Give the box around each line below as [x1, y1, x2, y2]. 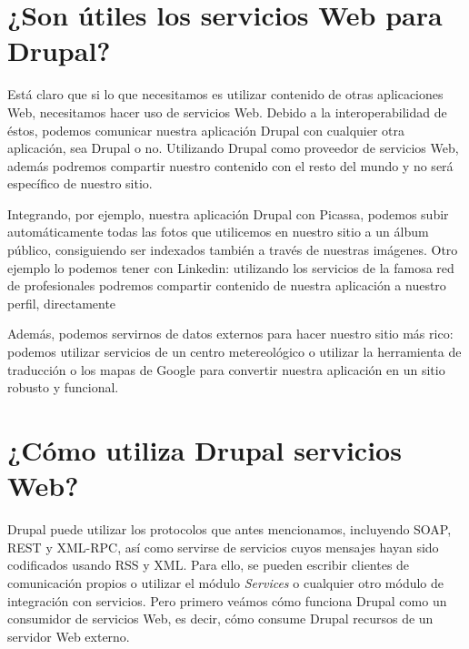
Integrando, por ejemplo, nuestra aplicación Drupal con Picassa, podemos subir [7, 204, 449, 223]
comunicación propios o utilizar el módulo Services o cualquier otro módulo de [7, 573, 444, 592]
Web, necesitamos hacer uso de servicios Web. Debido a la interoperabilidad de [7, 102, 447, 121]
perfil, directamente [7, 293, 116, 312]
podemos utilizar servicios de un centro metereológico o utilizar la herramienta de [7, 342, 462, 361]
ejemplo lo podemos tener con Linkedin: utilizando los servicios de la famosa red [7, 258, 454, 277]
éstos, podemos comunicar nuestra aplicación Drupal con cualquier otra [7, 120, 405, 139]
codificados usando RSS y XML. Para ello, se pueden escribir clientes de [7, 555, 410, 574]
